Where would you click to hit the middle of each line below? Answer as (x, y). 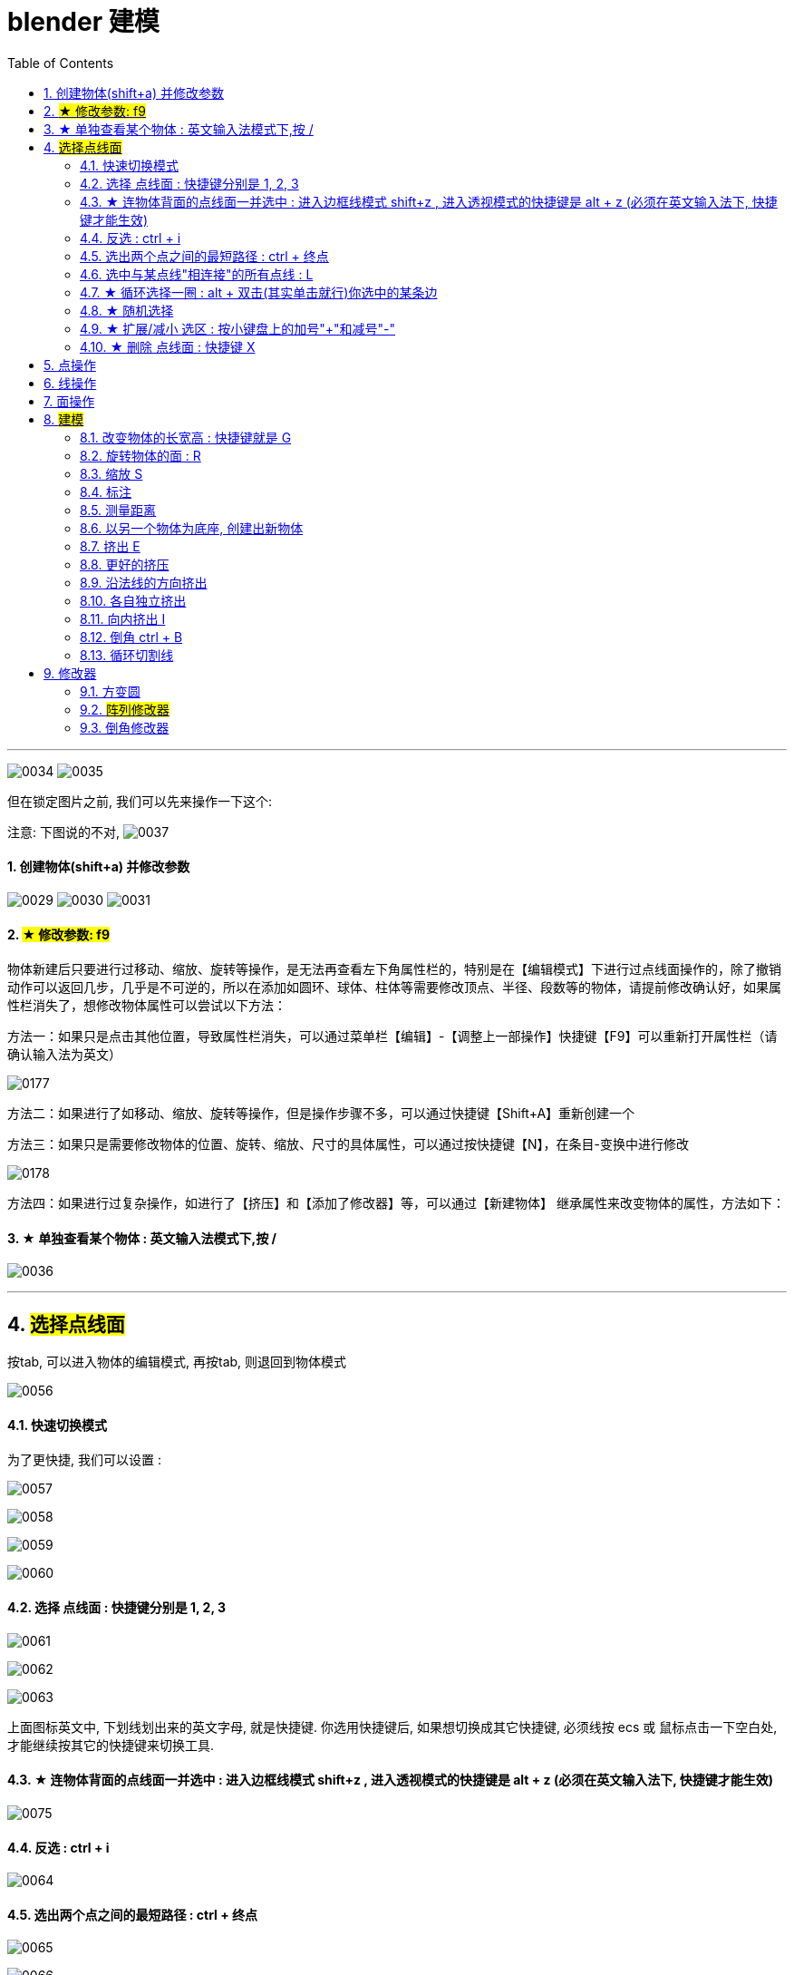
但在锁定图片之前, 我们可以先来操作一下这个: (140, 801)
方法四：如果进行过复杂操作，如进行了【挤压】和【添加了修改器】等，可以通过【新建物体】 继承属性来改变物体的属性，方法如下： (396, 1203)
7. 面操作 (69, 401)
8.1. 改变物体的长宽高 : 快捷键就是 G (186, 437)
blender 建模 (83, 22)
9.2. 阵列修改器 (125, 709)
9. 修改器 (70, 673)
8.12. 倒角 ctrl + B (131, 637)
